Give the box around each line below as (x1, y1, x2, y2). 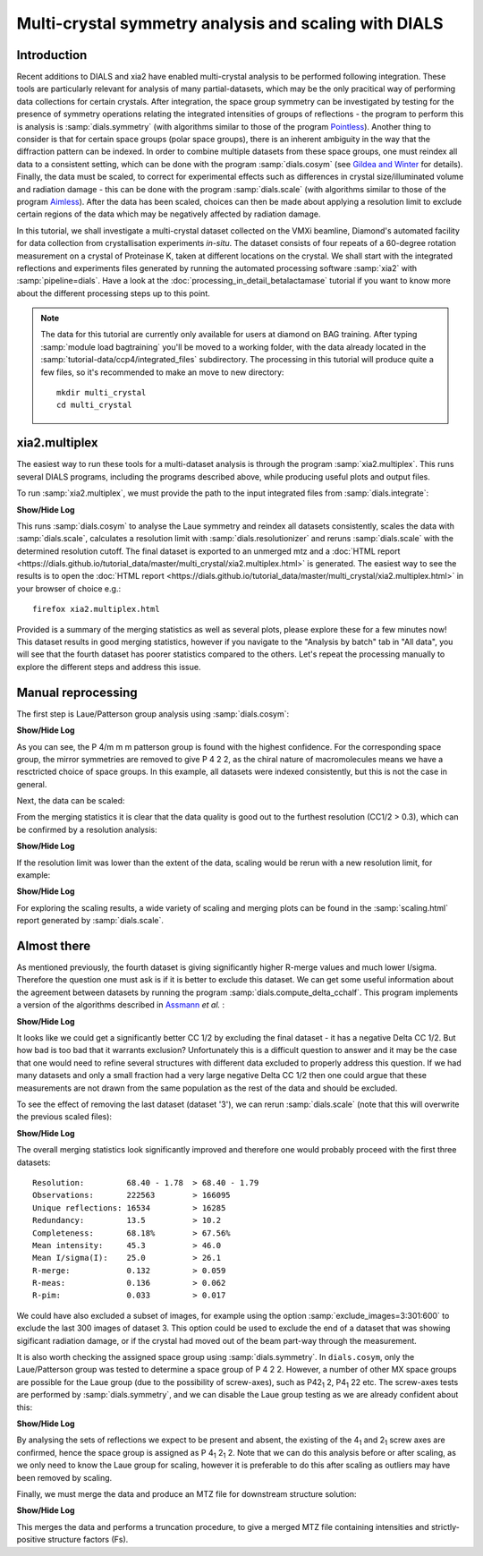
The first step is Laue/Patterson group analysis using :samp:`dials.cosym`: (16, 708, 290, 719)
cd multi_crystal (56, 400, 132, 411)
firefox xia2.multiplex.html (32, 604, 160, 615)
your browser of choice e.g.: (16, 582, 121, 594)
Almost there (16, 939, 91, 953)
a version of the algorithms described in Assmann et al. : (16, 999, 225, 1010)
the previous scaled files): (16, 1111, 112, 1122)
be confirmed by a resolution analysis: (16, 824, 157, 835)
